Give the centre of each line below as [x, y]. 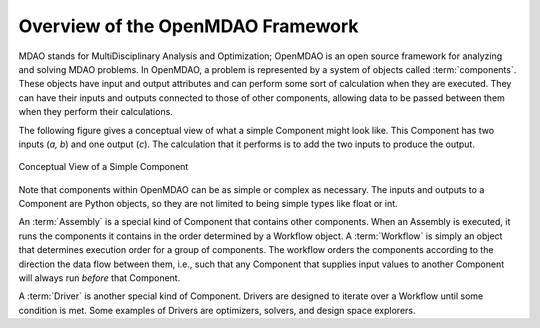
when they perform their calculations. [96, 112]
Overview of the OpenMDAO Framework [188, 26]
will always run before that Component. [99, 278]
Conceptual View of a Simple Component [103, 167]
